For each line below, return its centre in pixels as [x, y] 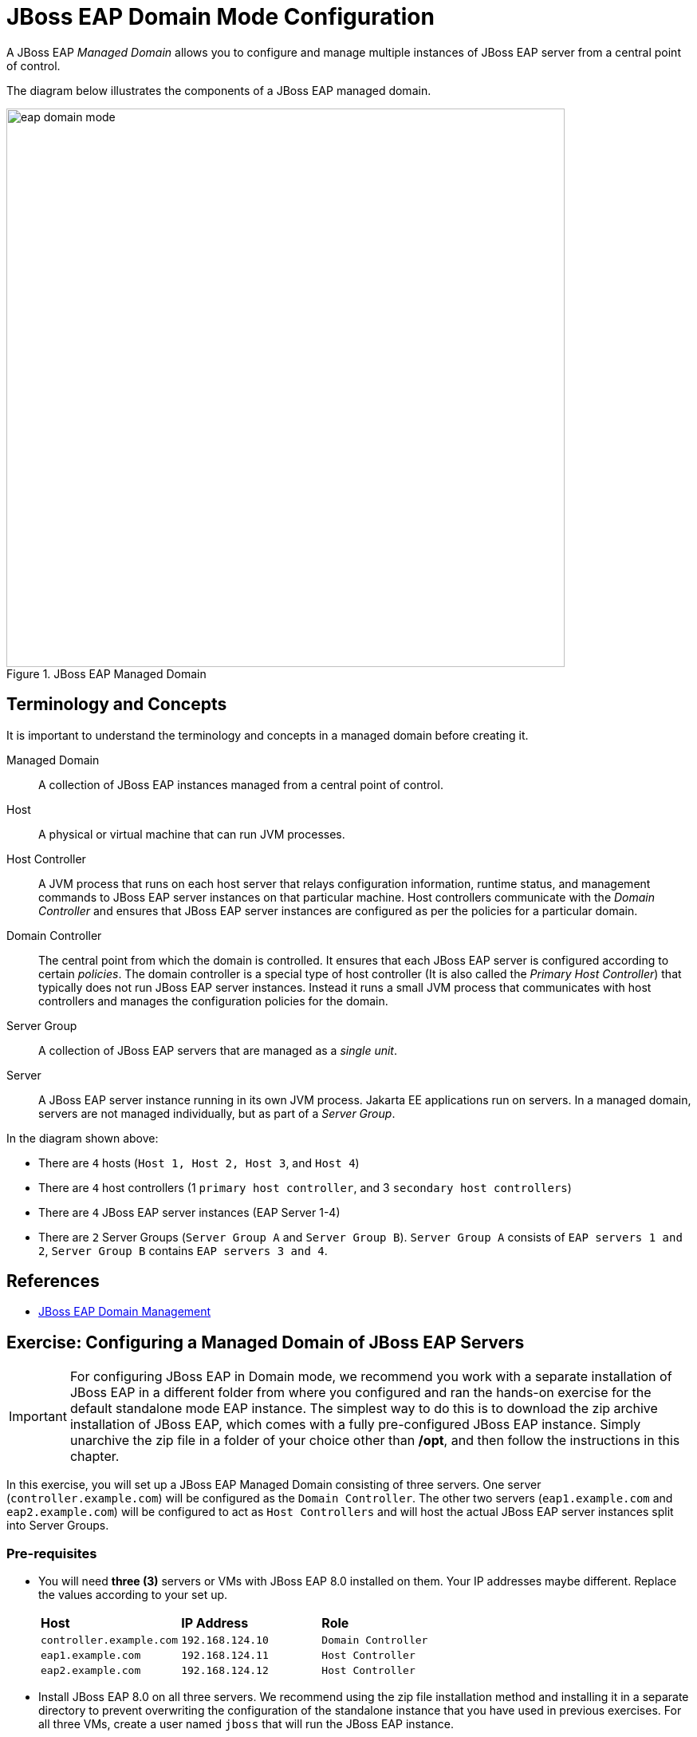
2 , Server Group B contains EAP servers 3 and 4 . [183, 1250]
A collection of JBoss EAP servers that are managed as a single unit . [218, 1050]
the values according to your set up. [133, 1595]
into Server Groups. [58, 1526]
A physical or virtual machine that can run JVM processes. [192, 834]
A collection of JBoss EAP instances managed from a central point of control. [241, 784]
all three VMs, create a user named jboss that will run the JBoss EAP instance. [246, 1724]
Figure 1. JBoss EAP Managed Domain [106, 673]
